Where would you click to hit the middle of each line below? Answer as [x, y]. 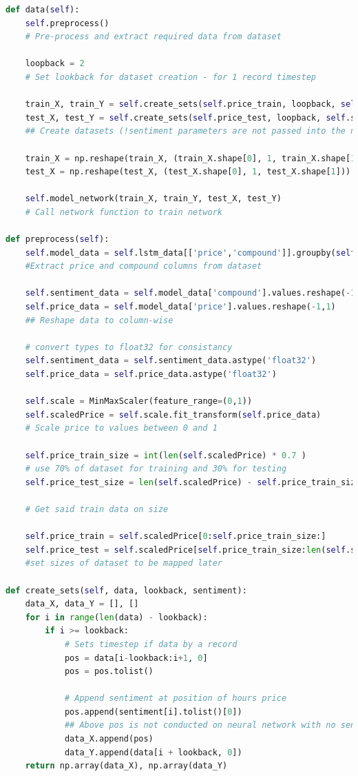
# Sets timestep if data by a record [151, 644]
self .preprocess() [67, 23]
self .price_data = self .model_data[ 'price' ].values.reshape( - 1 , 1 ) [180, 307]
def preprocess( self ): [57, 239]
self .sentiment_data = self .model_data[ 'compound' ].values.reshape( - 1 [190, 293]
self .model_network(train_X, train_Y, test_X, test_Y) [153, 199]
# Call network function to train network [124, 212]
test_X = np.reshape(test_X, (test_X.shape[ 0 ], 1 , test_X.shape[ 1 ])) [188, 172]
